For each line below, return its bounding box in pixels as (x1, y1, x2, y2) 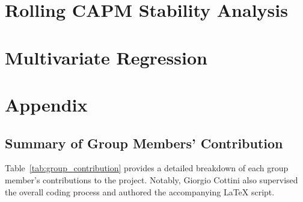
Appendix (5, 92, 88, 116)
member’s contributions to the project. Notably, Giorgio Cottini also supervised (5, 173, 298, 186)
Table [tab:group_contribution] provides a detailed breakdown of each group (5, 162, 289, 174)
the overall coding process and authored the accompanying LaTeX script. (5, 185, 275, 198)
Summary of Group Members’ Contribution (5, 133, 283, 152)
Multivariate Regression (5, 45, 207, 69)
